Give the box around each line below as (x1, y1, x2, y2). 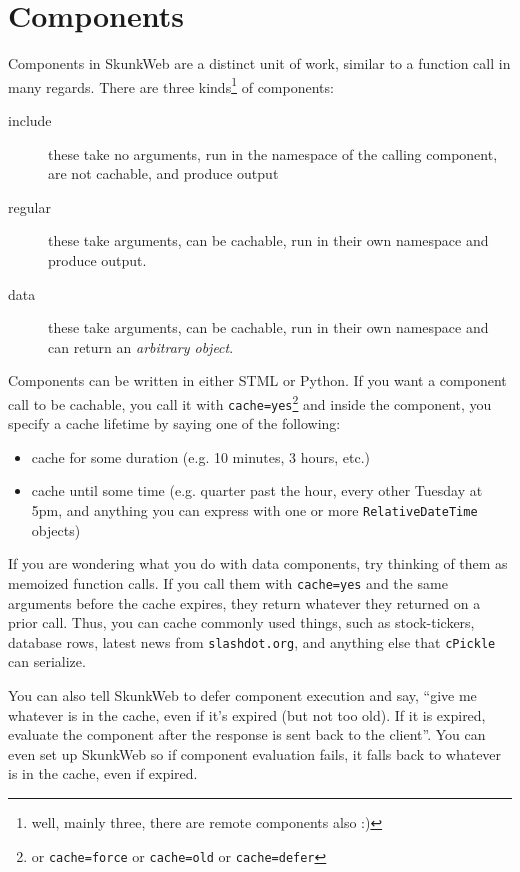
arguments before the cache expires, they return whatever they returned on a (8, 592, 481, 613)
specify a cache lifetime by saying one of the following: (8, 413, 341, 434)
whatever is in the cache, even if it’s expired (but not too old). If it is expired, (8, 704, 486, 725)
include (8, 109, 52, 130)
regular (8, 196, 51, 217)
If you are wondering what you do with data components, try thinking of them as (8, 553, 508, 574)
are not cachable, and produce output (48, 163, 279, 184)
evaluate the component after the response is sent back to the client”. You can (8, 724, 486, 745)
